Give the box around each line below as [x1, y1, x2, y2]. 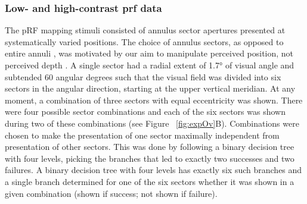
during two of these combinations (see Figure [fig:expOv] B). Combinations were [5, 117, 299, 129]
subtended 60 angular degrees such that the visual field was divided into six [5, 70, 281, 83]
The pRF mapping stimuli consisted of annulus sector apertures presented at [5, 24, 286, 36]
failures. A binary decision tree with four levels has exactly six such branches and [5, 164, 302, 176]
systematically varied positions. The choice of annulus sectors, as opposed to [5, 35, 284, 48]
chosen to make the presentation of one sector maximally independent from [5, 128, 280, 141]
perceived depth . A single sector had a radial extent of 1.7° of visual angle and [5, 59, 294, 71]
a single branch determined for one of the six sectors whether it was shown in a [5, 175, 294, 187]
